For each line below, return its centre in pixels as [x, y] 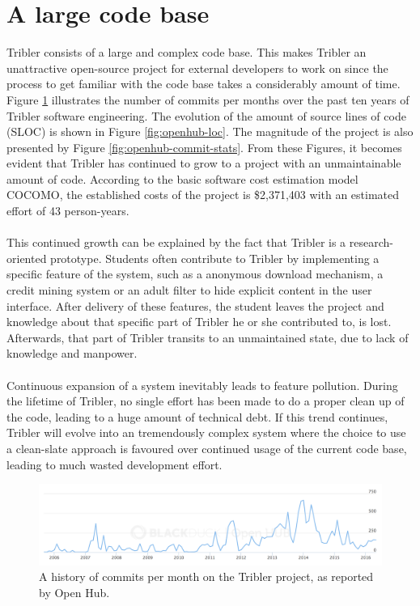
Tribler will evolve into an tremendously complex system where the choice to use [206, 432]
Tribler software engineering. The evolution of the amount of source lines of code [206, 115]
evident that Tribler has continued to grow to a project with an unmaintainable [204, 163]
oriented [27, 258]
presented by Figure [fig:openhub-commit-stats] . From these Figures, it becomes [204, 147]
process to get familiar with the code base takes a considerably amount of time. [204, 84]
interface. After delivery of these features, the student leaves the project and [195, 305]
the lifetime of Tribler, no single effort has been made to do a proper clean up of [206, 401]
